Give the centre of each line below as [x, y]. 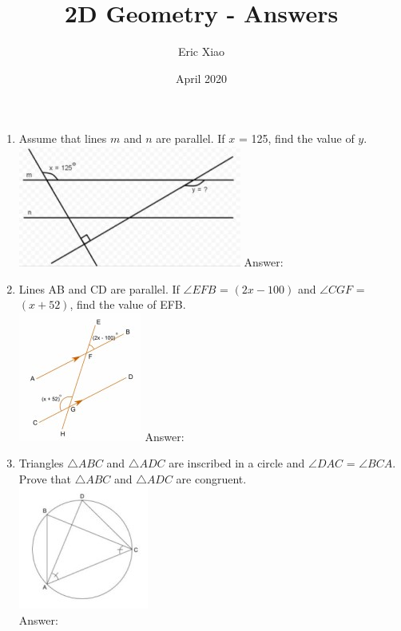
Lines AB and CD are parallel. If [99, 288]
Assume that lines [63, 138]
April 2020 [201, 78]
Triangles [41, 463]
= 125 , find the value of [296, 138]
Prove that [45, 478]
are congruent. [211, 478]
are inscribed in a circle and [237, 463]
